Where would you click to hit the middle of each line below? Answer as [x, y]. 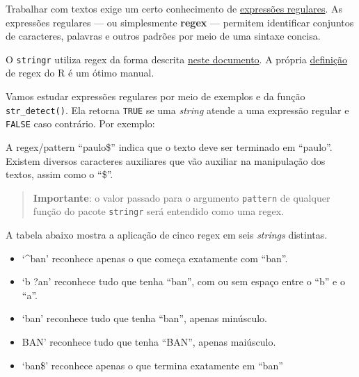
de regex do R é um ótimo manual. [80, 73]
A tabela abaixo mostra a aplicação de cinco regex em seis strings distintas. [167, 235]
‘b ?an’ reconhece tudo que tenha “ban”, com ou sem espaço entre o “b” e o [183, 281]
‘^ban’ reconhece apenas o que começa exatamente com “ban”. [155, 258]
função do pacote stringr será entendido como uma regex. [158, 211]
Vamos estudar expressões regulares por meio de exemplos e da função [155, 96]
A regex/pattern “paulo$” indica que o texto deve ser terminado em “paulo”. [169, 146]
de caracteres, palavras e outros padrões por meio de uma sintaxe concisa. [163, 36]
